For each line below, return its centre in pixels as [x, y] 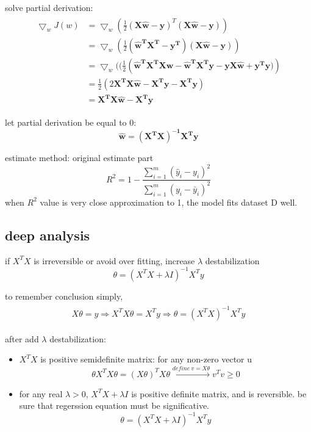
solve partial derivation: [49, 7]
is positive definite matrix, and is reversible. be [219, 393]
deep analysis [48, 235]
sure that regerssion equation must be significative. [114, 405]
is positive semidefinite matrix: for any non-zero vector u [146, 359]
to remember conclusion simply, [64, 296]
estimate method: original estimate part [79, 158]
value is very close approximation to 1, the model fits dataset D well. [169, 202]
